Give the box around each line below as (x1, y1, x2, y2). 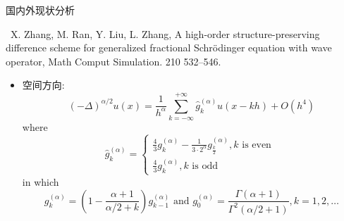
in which (22, 174, 59, 189)
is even (242, 139, 271, 150)
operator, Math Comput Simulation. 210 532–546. (6, 53, 221, 68)
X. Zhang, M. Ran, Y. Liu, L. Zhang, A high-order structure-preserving (10, 26, 320, 41)
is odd (192, 160, 218, 171)
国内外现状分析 (6, 3, 75, 17)
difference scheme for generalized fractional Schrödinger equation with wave (6, 40, 332, 55)
